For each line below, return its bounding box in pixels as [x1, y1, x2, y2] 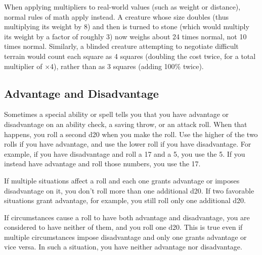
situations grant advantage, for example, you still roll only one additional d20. [4, 195, 246, 206]
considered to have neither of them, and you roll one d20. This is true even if [4, 222, 243, 232]
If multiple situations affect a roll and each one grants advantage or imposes [4, 175, 240, 185]
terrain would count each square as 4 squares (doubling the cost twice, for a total [4, 50, 256, 61]
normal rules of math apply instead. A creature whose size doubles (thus [4, 11, 229, 22]
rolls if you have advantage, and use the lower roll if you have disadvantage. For [4, 139, 251, 149]
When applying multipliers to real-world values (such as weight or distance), [4, 2, 241, 12]
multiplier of [4, 60, 42, 71]
